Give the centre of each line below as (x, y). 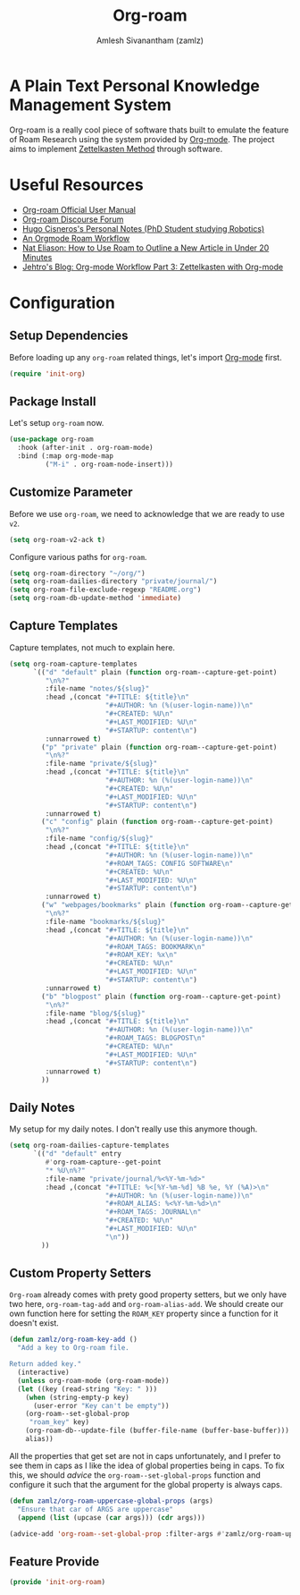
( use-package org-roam (51, 439)
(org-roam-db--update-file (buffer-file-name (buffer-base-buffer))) (158, 1431)
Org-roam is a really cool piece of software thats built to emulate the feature (149, 130)
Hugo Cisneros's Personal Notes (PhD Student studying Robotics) (143, 228)
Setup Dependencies (69, 336)
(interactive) (43, 1373)
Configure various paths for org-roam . (78, 556)
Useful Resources (77, 185)
